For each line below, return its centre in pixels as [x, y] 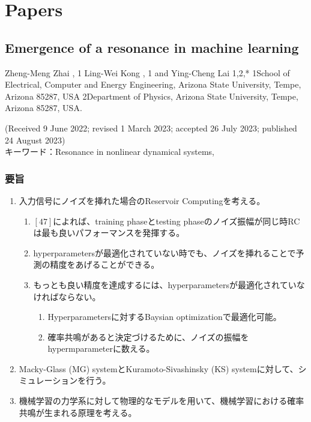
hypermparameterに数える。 [101, 348]
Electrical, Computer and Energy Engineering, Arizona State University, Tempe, [153, 84]
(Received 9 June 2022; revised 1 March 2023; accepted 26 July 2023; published [151, 128]
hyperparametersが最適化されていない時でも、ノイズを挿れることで [165, 252]
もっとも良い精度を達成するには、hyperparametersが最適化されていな [169, 284]
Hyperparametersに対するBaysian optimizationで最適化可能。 [165, 317]
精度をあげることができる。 [105, 264]
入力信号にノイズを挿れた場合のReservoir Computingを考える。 [142, 200]
